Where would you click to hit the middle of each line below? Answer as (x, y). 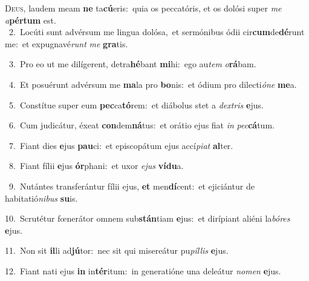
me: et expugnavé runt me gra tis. (67, 43)
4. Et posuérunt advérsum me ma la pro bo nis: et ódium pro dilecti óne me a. (153, 84)
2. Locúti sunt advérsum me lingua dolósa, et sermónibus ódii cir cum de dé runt (157, 32)
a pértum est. (31, 20)
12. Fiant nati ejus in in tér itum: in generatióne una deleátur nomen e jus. (143, 270)
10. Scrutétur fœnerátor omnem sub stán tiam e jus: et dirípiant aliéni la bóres (148, 218)
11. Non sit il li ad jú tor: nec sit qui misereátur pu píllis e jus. (117, 250)
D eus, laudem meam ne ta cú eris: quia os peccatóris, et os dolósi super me (143, 8)
